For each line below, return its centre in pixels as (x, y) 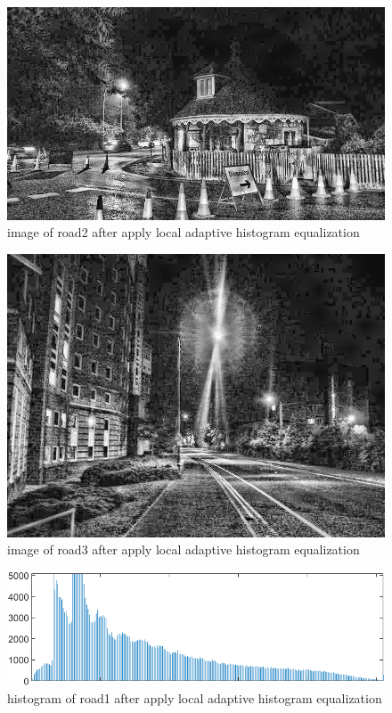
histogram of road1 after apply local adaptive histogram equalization (195, 698)
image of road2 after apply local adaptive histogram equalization (184, 232)
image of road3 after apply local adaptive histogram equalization (184, 549)
